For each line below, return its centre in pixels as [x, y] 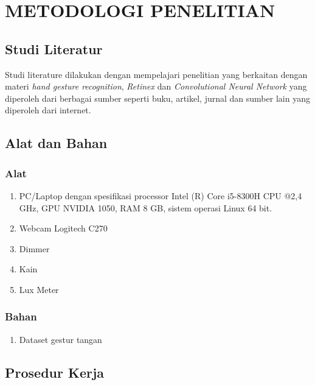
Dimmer [34, 248]
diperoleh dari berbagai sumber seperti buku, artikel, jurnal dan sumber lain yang [157, 98]
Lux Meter [39, 289]
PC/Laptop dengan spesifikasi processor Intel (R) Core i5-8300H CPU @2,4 [161, 195]
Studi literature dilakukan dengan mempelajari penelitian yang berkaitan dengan [156, 74]
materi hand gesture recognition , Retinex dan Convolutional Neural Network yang [156, 86]
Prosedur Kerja [55, 372]
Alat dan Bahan [56, 143]
